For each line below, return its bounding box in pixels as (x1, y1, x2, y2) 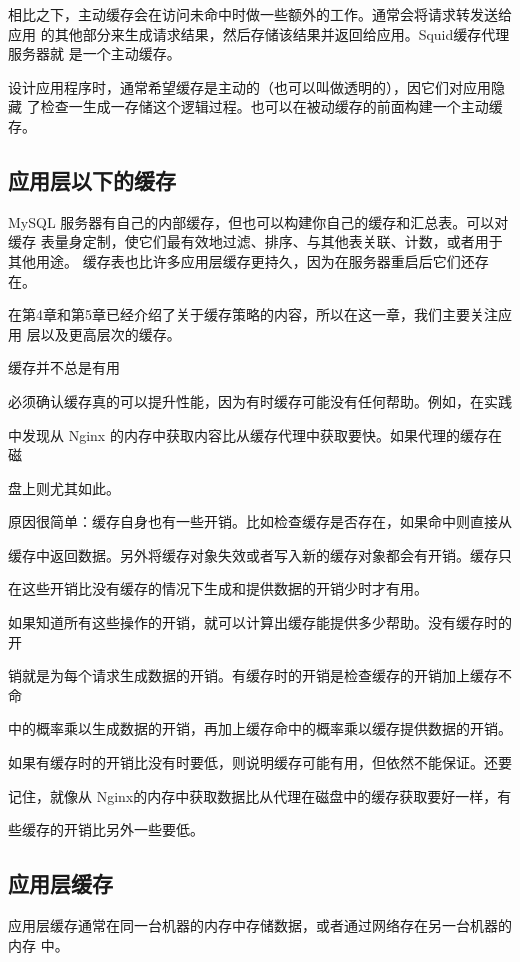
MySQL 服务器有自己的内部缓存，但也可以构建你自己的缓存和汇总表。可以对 (8, 211, 509, 232)
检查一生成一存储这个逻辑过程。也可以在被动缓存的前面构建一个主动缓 (40, 96, 503, 117)
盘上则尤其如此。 (8, 477, 120, 498)
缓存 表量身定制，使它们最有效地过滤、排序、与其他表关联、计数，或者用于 (8, 231, 503, 252)
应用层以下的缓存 (8, 164, 176, 195)
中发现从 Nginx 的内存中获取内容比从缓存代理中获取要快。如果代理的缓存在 (8, 424, 502, 445)
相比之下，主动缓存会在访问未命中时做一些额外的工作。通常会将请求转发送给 (8, 4, 512, 24)
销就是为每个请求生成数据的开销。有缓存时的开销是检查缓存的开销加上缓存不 (8, 665, 512, 686)
